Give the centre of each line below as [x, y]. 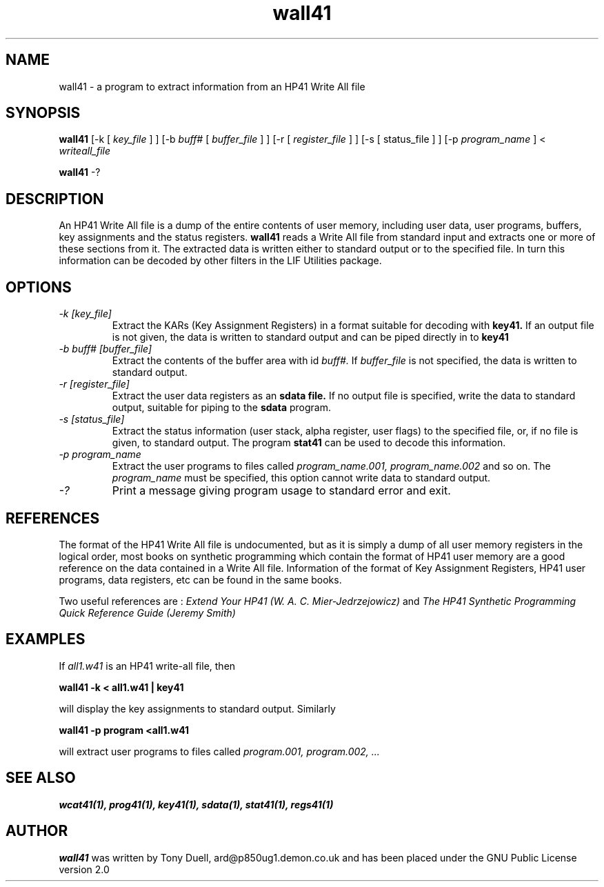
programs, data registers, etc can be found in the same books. [200, 579]
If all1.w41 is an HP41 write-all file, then [147, 666]
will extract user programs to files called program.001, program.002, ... [219, 751]
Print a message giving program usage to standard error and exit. [281, 491]
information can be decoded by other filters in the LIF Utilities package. [220, 261]
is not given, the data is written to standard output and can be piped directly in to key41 [310, 337]
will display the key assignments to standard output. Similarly [197, 708]
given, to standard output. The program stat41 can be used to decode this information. [309, 443]
